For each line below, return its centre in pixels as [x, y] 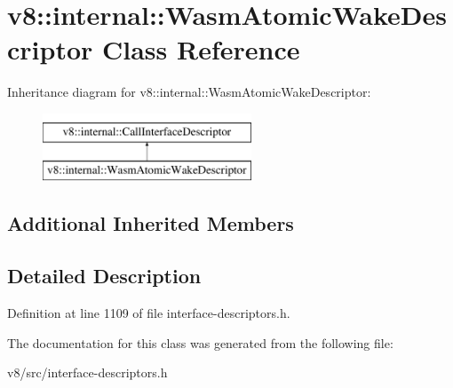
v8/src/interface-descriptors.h [87, 372]
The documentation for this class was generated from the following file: [200, 342]
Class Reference [201, 49]
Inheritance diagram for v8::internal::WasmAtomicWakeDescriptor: [189, 92]
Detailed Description [104, 276]
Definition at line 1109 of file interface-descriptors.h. [149, 313]
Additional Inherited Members [151, 223]
